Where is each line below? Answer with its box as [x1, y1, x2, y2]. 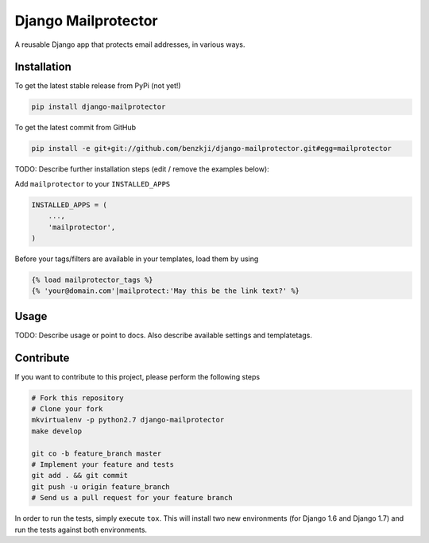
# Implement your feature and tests [31, 460, 175, 469]
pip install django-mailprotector [31, 102, 166, 111]
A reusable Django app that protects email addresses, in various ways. [14, 40, 245, 49]
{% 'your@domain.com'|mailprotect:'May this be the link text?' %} [31, 287, 300, 295]
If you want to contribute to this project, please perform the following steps [14, 372, 261, 381]
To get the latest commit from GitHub [14, 123, 137, 133]
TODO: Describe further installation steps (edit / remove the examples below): [14, 164, 269, 174]
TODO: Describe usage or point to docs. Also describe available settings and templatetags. [14, 330, 313, 340]
